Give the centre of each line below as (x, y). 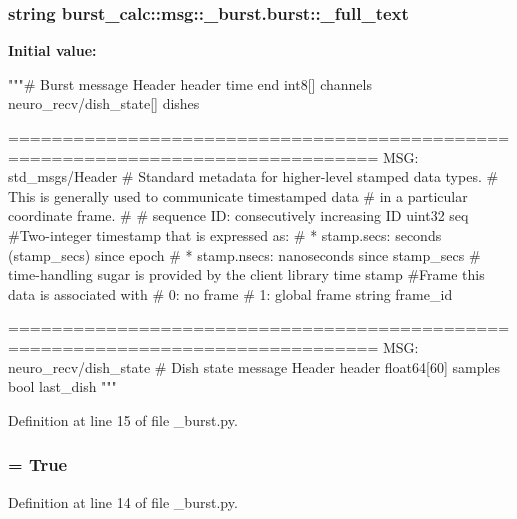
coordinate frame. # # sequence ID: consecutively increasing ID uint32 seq (238, 215)
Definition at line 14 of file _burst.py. (123, 501)
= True (38, 464)
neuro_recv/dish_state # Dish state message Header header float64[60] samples (254, 366)
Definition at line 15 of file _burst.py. (123, 419)
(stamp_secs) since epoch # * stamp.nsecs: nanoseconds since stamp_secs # (244, 254)
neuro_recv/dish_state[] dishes (104, 103)
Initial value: (52, 50)
